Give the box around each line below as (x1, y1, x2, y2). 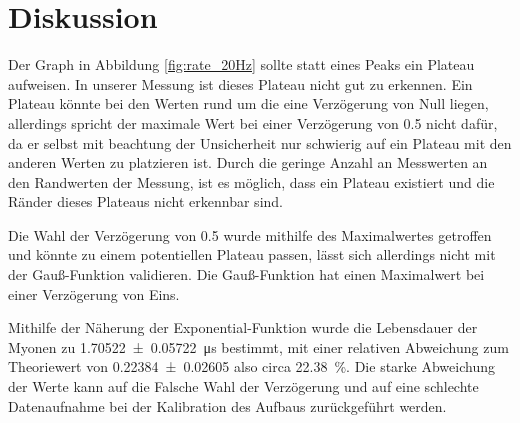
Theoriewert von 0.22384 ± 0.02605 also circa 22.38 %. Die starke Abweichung (8, 356, 495, 377)
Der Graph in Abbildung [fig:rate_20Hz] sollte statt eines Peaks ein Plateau (8, 54, 475, 75)
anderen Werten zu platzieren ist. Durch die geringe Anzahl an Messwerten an (8, 152, 488, 173)
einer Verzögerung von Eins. (8, 283, 180, 304)
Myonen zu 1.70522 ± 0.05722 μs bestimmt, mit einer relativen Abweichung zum (8, 336, 509, 357)
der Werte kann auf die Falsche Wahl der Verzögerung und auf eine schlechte (8, 376, 479, 397)
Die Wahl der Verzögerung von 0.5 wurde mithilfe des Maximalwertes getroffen (8, 224, 492, 245)
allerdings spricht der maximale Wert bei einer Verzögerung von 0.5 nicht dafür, (8, 112, 498, 133)
